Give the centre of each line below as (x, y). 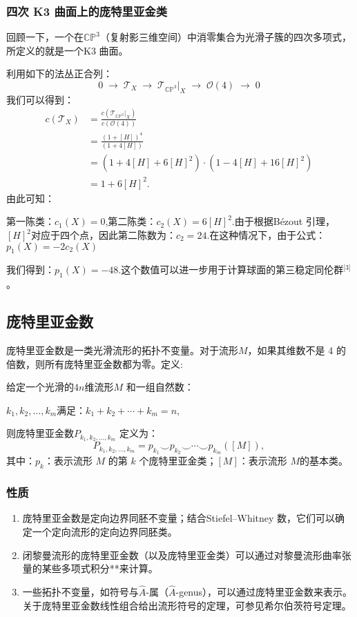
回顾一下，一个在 (45, 37)
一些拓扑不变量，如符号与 (80, 592)
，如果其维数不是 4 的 (297, 350)
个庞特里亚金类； (178, 461)
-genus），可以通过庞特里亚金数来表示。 (264, 592)
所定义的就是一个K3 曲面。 (67, 50)
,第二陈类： (131, 221)
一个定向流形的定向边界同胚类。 (105, 532)
